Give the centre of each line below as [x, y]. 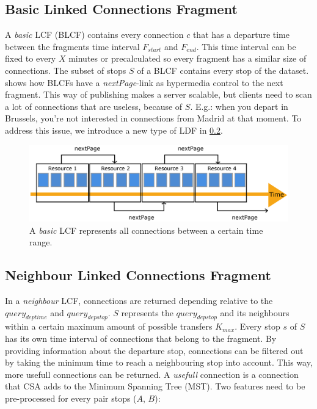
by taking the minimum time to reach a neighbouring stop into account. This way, [159, 362]
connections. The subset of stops [66, 70]
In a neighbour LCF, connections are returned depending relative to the [139, 300]
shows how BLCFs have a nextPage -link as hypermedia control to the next [144, 82]
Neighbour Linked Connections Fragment [138, 275]
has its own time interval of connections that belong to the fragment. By [141, 338]
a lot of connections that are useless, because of [94, 106]
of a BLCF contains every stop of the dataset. [223, 70]
